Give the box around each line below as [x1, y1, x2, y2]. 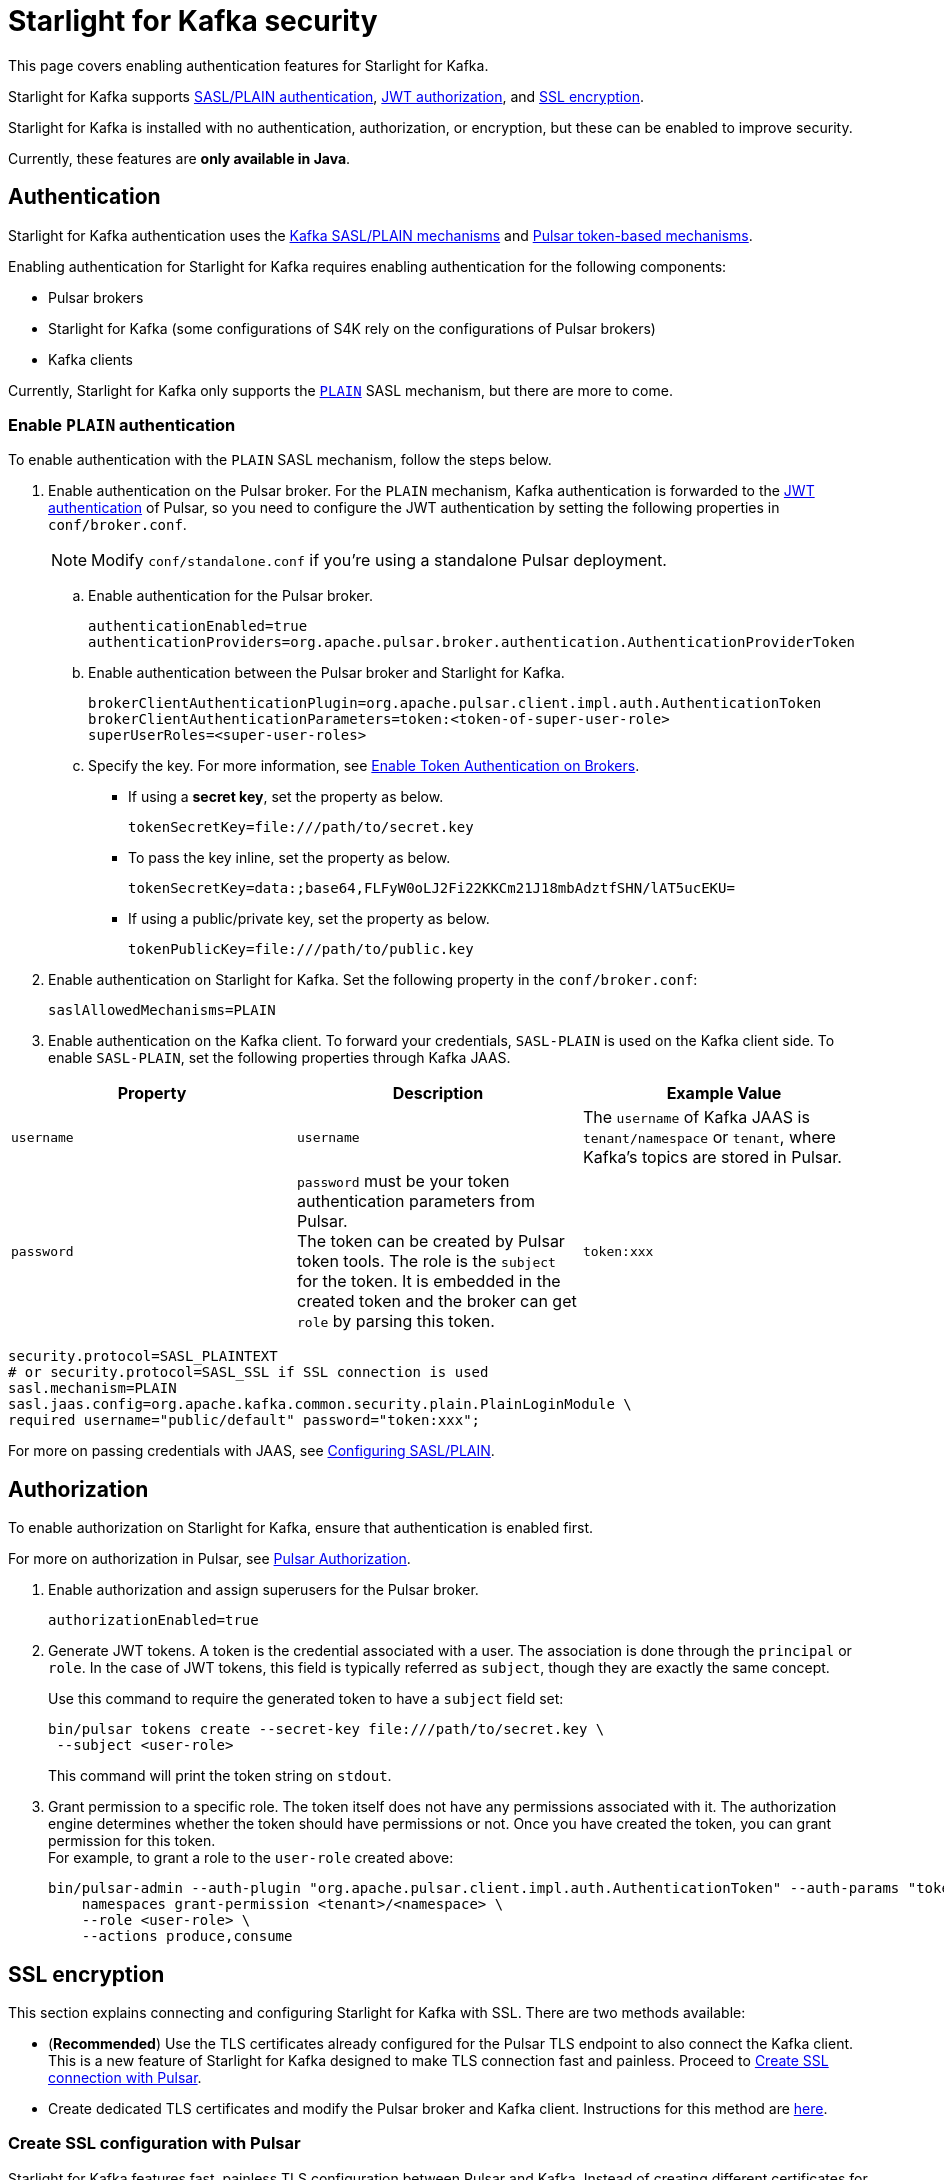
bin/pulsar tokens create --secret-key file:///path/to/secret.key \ [48, 1721, 605, 1738]
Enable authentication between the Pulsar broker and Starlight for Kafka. [88, 664, 565, 682]
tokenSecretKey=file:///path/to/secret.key [128, 819, 474, 836]
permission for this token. [48, 1832, 216, 1850]
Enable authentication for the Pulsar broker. [88, 587, 373, 605]
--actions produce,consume [81, 1928, 293, 1945]
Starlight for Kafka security [8, 4, 378, 38]
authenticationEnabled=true [88, 618, 308, 635]
